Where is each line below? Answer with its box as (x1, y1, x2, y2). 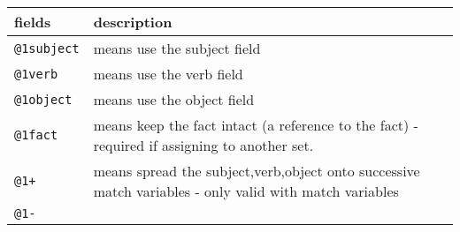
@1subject (14, 41, 80, 56)
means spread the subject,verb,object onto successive (93, 161, 420, 181)
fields (14, 11, 51, 32)
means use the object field (93, 89, 255, 109)
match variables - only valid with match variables (93, 181, 399, 201)
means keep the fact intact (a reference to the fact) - (93, 115, 418, 135)
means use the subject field (93, 38, 261, 58)
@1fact (14, 128, 58, 142)
